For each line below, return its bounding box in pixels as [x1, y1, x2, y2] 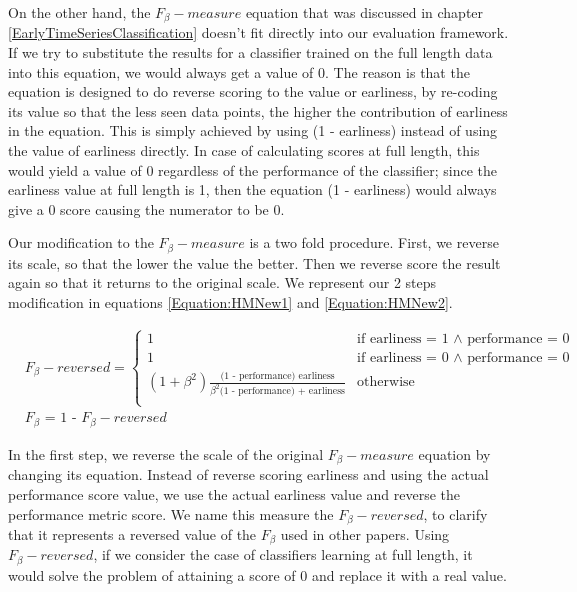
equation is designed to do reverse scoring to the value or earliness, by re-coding [8, 81, 498, 102]
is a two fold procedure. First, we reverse [249, 232, 499, 253]
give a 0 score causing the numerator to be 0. [8, 198, 285, 219]
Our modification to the [8, 232, 154, 253]
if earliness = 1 [357, 331, 449, 346]
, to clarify [423, 503, 488, 524]
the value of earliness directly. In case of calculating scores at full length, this [8, 140, 480, 161]
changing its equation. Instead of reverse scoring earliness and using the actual [8, 464, 489, 485]
